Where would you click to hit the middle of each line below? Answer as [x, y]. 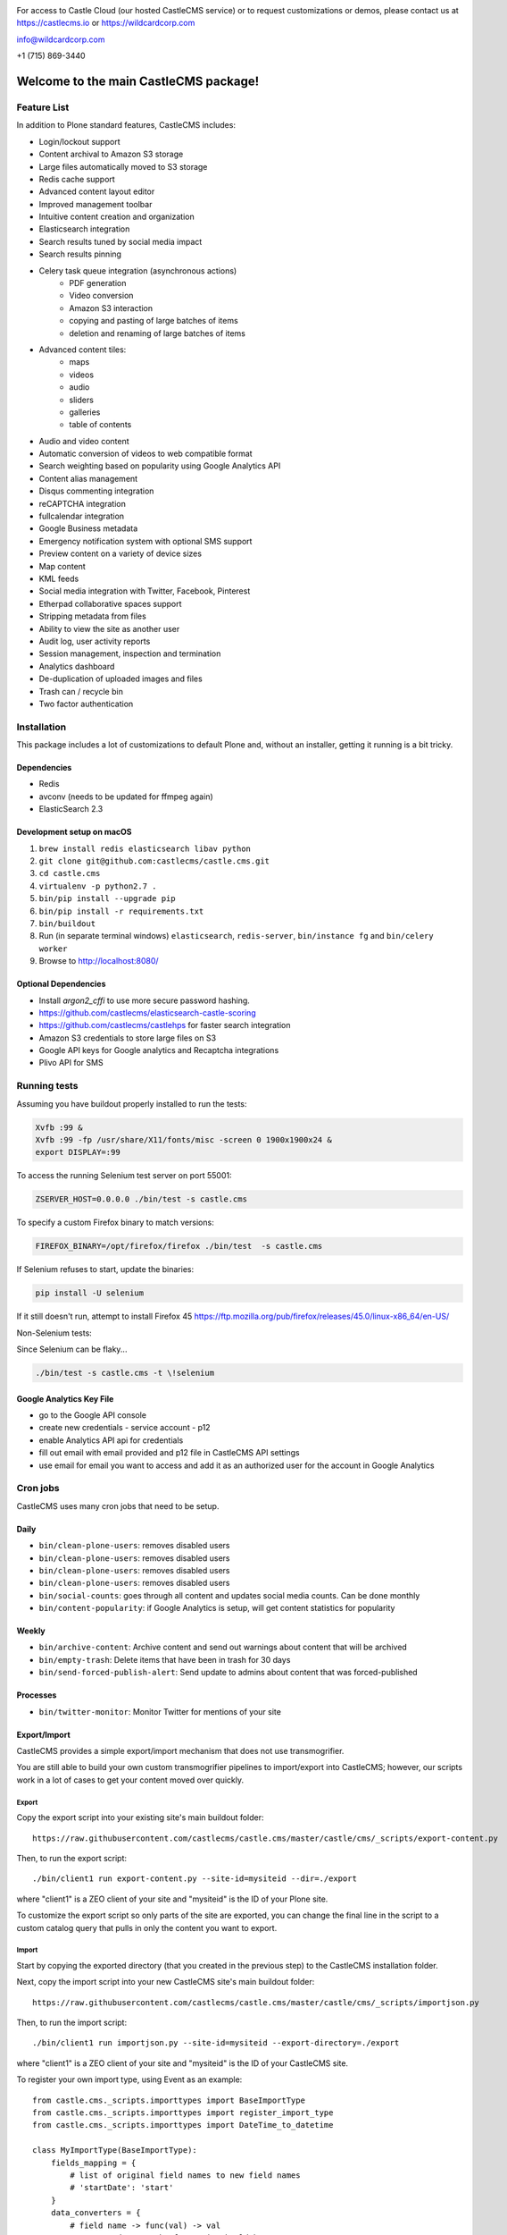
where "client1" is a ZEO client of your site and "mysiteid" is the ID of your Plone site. [172, 1899]
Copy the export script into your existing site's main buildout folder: [140, 1818]
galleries [85, 412]
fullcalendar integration [82, 516]
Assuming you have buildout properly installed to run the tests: [132, 1103]
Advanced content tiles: [83, 350]
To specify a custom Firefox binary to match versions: [115, 1223]
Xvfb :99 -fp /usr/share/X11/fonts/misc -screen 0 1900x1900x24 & [183, 1139]
